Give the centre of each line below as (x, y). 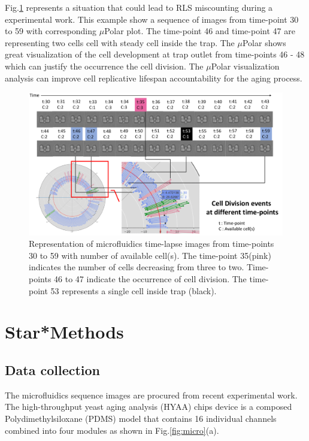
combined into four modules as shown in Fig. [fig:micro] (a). (112, 430)
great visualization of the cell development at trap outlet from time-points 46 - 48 (155, 54)
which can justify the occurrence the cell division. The (104, 66)
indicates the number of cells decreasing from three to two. (137, 267)
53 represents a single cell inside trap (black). (134, 290)
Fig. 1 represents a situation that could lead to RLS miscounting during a (139, 7)
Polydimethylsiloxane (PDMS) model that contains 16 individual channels (141, 418)
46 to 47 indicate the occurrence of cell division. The (150, 279)
